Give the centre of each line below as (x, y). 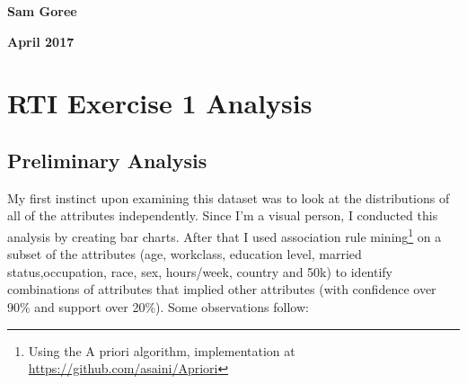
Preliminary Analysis (107, 160)
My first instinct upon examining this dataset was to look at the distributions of (229, 197)
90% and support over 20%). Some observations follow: (158, 306)
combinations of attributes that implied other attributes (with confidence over (222, 289)
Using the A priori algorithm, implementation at (162, 350)
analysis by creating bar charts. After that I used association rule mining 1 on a (225, 235)
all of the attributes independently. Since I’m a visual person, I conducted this (223, 215)
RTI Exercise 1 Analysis (160, 103)
